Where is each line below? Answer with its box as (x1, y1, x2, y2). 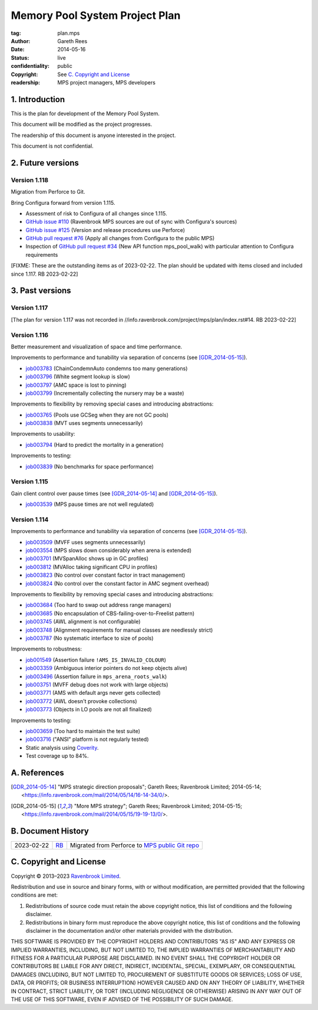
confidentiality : (11, 63, 50, 70)
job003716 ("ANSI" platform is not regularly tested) (25, 736, 150, 743)
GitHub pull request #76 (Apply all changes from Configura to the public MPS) (25, 235, 215, 242)
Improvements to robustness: (11, 645, 82, 652)
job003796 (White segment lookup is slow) (25, 373, 131, 380)
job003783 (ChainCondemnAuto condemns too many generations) (25, 365, 188, 372)
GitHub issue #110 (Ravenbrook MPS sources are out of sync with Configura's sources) (25, 218, 237, 225)
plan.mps (57, 30, 80, 37)
